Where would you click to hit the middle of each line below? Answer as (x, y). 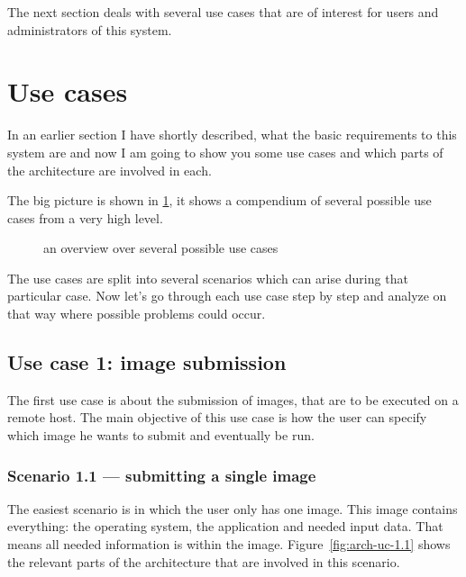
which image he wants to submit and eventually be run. (161, 435)
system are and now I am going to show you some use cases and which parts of (225, 152)
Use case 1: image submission (147, 362)
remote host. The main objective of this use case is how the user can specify (217, 417)
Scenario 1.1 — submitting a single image (162, 475)
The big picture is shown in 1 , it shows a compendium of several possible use (219, 200)
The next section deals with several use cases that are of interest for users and (223, 12)
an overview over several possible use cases (161, 248)
